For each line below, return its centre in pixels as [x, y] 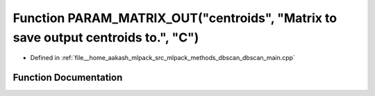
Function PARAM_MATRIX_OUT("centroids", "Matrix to [175, 18]
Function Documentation [68, 78]
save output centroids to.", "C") [106, 37]
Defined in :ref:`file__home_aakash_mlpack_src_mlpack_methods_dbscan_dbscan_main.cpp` [162, 58]
